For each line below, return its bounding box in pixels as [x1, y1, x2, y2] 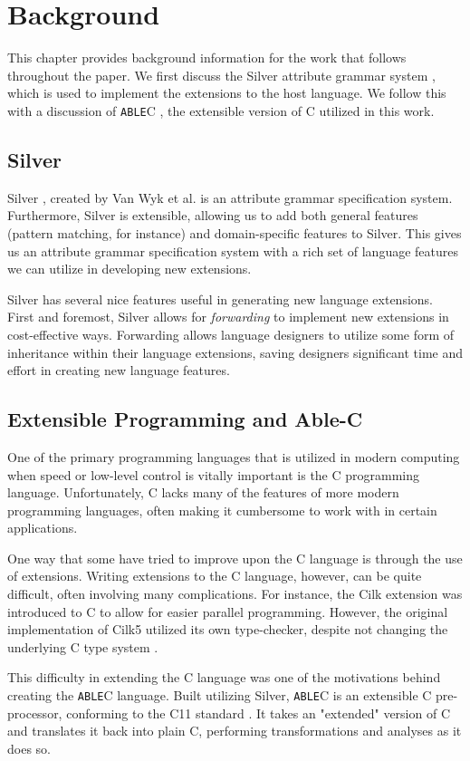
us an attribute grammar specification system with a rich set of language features [7, 241, 459, 260]
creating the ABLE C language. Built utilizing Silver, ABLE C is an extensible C [7, 686, 432, 705]
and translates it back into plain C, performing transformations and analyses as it [7, 721, 462, 740]
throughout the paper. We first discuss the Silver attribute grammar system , [7, 65, 436, 84]
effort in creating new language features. [7, 361, 230, 380]
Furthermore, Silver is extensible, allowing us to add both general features [7, 206, 418, 225]
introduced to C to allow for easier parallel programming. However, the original [7, 602, 448, 621]
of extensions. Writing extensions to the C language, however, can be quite [7, 566, 422, 585]
